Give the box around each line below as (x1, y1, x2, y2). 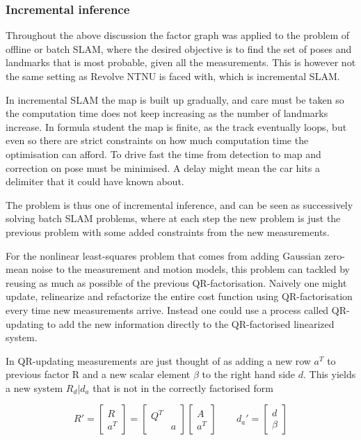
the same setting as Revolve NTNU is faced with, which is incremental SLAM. (6, 69, 340, 83)
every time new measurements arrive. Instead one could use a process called (6, 302, 329, 317)
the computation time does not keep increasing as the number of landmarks (6, 106, 328, 120)
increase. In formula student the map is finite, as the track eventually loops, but (6, 119, 347, 134)
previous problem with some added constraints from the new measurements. (6, 224, 330, 239)
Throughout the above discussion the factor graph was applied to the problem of (6, 28, 349, 42)
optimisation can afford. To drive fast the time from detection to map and (6, 146, 321, 161)
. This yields (303, 367, 356, 382)
